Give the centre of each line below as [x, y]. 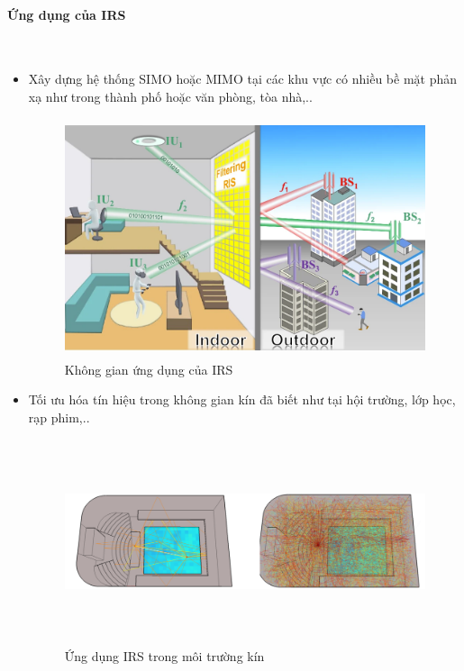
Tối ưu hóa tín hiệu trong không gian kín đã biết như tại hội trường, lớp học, [242, 399]
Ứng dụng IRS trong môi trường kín [164, 655]
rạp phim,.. [59, 417]
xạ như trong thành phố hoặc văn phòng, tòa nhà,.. [170, 96]
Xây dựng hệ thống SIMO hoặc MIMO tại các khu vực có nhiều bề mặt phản [243, 79]
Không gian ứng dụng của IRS [149, 369]
